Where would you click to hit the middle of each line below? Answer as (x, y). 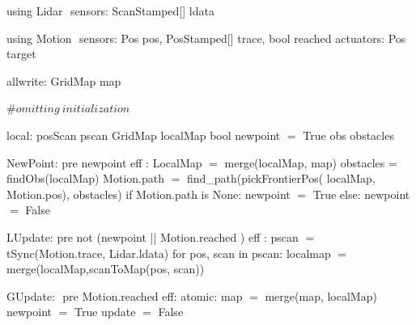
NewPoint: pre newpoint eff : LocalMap (104, 162)
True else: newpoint (361, 194)
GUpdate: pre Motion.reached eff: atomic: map (125, 295)
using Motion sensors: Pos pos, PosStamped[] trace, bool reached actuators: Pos (206, 38)
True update (105, 312)
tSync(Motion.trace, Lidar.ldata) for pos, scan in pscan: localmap (169, 253)
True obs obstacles (348, 135)
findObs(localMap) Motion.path (85, 178)
